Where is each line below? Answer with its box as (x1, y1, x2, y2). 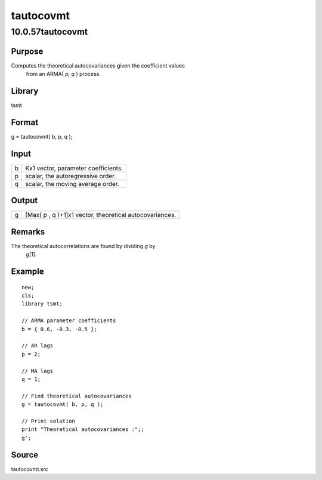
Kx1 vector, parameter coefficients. (25, 164, 123, 172)
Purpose (11, 46, 44, 56)
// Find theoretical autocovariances (21, 392, 132, 399)
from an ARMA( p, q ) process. (26, 71, 101, 78)
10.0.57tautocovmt (11, 26, 88, 37)
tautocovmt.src (11, 465, 48, 472)
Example (11, 267, 44, 277)
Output (11, 195, 38, 206)
